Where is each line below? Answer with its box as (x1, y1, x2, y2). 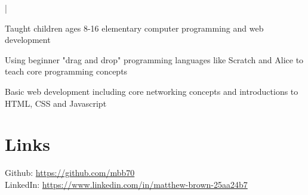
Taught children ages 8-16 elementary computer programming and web (5, 21, 264, 34)
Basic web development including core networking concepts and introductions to (5, 85, 298, 97)
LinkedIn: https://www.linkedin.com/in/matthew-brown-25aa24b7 (5, 178, 248, 190)
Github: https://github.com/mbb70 (5, 166, 135, 179)
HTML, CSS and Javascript (5, 97, 107, 109)
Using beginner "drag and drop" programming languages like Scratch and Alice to (5, 53, 304, 66)
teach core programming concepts (5, 65, 128, 78)
